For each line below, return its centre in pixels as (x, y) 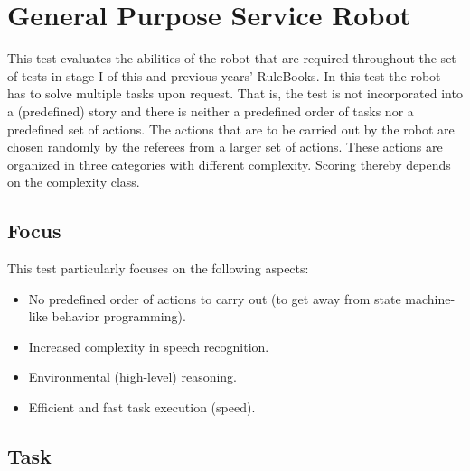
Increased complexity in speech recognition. (149, 346)
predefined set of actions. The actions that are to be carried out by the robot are (231, 129)
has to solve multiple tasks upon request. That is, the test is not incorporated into (235, 93)
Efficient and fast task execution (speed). (142, 407)
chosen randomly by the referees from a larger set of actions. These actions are (225, 147)
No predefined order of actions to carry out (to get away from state (215, 298)
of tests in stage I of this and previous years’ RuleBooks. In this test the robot (224, 75)
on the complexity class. (74, 182)
